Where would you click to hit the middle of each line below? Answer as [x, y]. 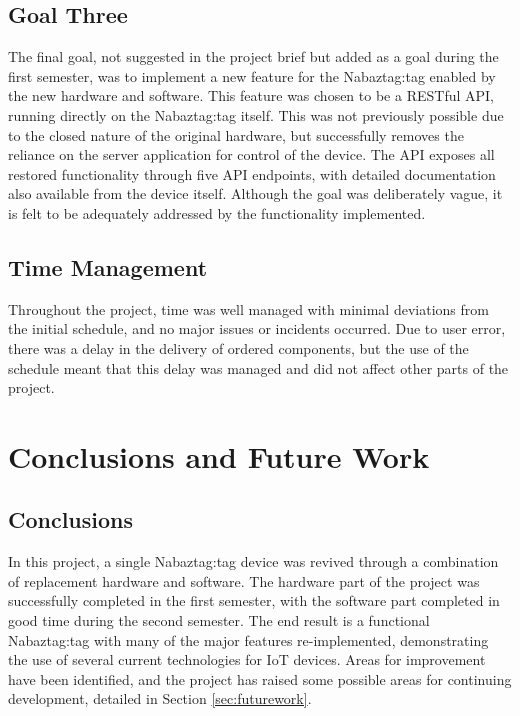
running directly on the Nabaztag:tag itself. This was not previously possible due [256, 114]
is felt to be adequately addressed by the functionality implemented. [217, 212]
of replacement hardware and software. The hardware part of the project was [244, 580]
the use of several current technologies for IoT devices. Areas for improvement [247, 659]
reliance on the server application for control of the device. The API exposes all [251, 154]
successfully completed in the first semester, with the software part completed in [254, 600]
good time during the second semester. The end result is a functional [219, 620]
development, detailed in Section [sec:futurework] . [160, 698]
